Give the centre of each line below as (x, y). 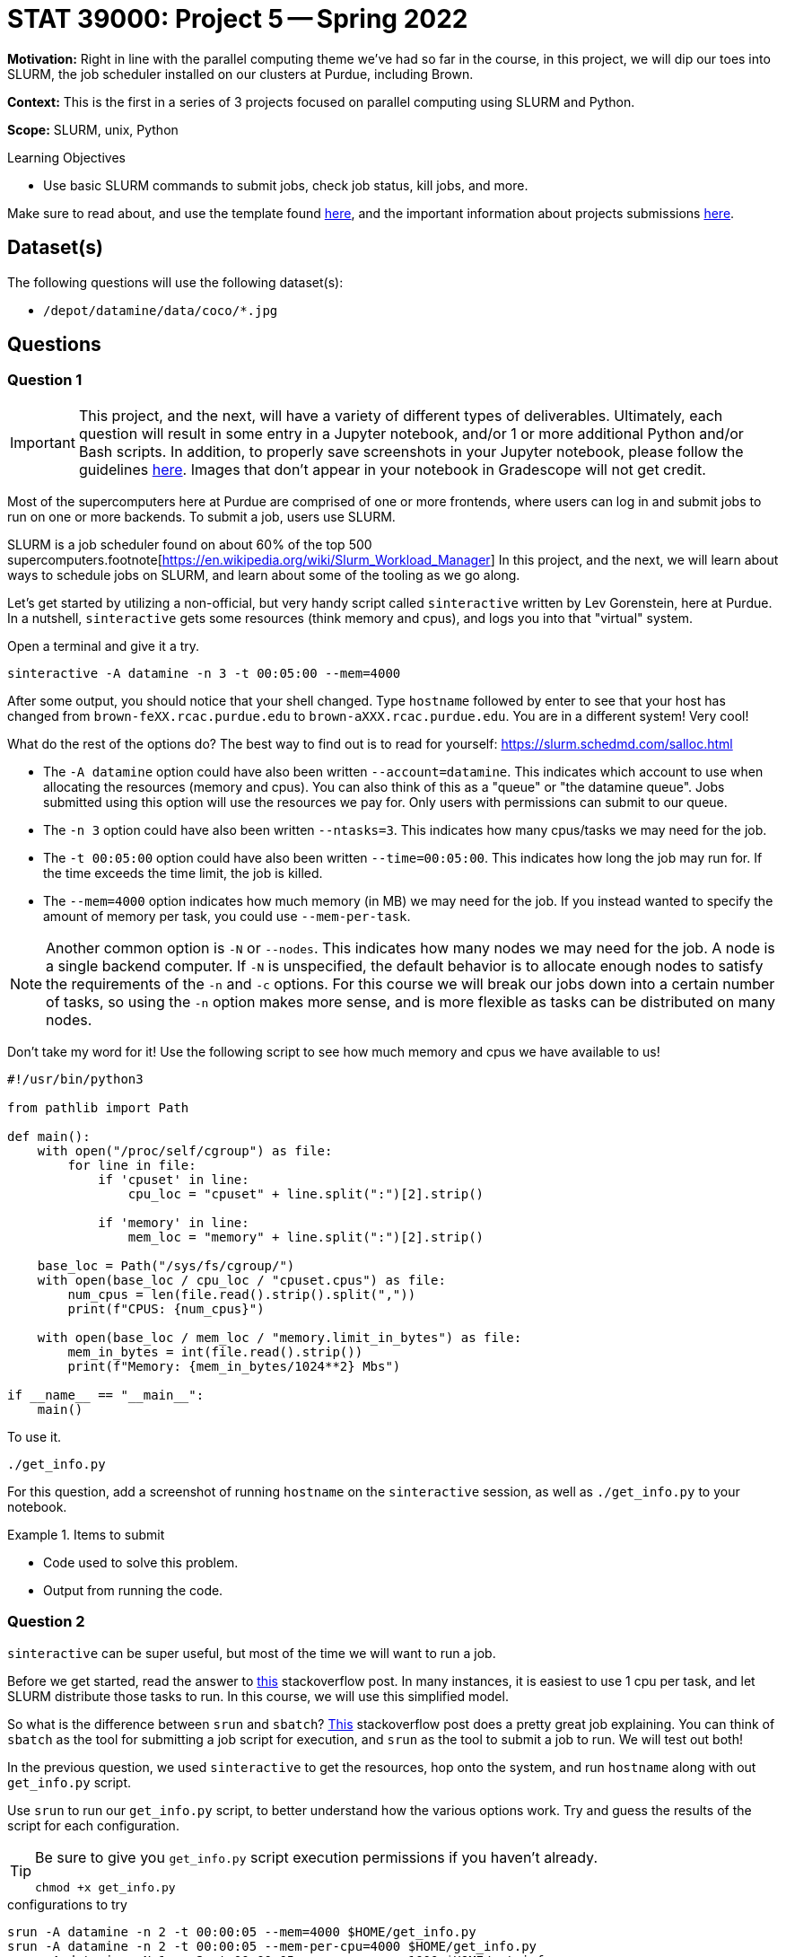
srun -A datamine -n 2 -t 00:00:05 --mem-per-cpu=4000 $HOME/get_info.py (272, 1946)
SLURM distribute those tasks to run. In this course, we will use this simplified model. (258, 1696)
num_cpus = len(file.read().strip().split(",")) (242, 1294)
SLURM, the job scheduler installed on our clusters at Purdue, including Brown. (240, 74)
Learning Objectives (66, 157)
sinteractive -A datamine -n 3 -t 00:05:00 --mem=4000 (204, 673)
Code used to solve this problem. (141, 1562)
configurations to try (67, 1904)
